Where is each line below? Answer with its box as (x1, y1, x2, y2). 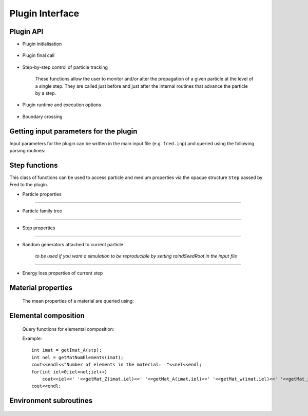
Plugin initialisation (22, 41, 62, 47)
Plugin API (9, 27, 44, 36)
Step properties (22, 225, 55, 231)
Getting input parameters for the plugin (9, 127, 138, 135)
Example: (22, 335, 42, 341)
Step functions (9, 161, 58, 169)
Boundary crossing (22, 113, 63, 120)
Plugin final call (22, 52, 55, 58)
